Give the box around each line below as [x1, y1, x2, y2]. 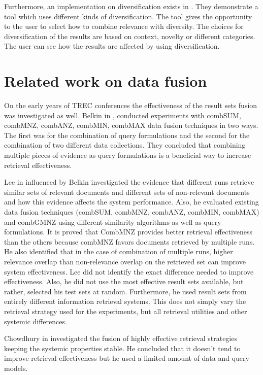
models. [4, 362, 28, 373]
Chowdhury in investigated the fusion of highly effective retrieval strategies [4, 333, 237, 344]
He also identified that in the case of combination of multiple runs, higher [4, 246, 233, 257]
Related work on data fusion [4, 71, 207, 91]
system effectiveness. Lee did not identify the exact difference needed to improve [4, 266, 254, 277]
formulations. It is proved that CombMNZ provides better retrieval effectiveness [4, 226, 253, 237]
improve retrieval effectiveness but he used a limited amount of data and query [4, 353, 249, 363]
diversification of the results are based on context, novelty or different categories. [4, 30, 255, 41]
